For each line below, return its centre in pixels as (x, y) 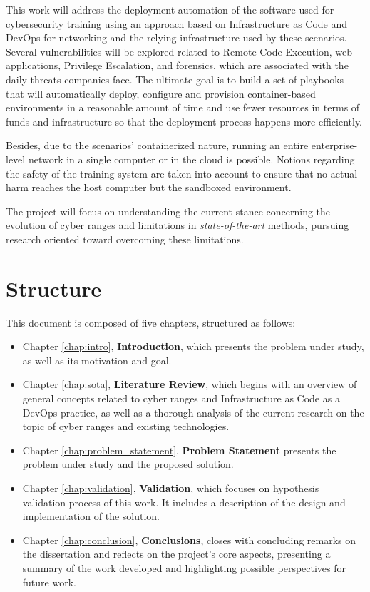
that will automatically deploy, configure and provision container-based (161, 93)
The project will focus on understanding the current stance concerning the (168, 211)
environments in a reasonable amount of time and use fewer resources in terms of (183, 107)
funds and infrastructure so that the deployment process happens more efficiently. (184, 121)
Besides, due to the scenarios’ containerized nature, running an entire (157, 145)
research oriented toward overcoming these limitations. (125, 239)
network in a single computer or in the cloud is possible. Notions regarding (191, 159)
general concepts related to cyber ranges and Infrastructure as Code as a (181, 398)
